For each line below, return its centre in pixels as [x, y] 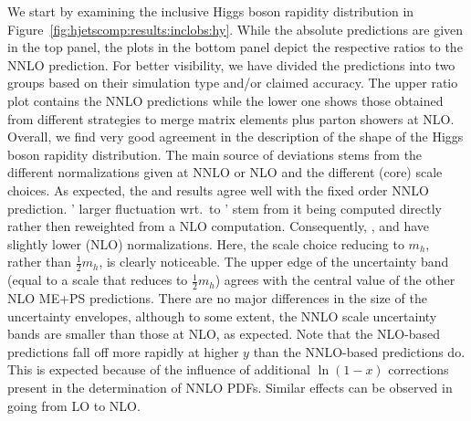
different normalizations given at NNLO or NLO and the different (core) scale [225, 172]
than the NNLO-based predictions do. [359, 351]
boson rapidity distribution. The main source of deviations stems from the [215, 154]
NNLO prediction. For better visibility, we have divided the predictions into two [231, 64]
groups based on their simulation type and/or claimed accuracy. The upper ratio [233, 83]
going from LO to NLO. [74, 405]
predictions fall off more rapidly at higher [123, 351]
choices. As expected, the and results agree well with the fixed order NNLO [218, 189]
